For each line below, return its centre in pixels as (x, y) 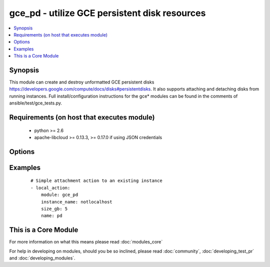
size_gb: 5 (54, 208)
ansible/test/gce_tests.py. (36, 103)
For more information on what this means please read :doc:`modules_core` (86, 242)
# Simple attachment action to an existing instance (96, 181)
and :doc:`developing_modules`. (42, 258)
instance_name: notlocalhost (76, 202)
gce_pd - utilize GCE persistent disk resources (107, 13)
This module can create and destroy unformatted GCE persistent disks (82, 82)
